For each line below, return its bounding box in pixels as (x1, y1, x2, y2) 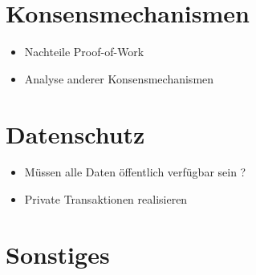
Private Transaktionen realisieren (24, 191, 188, 208)
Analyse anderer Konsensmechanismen (24, 70, 214, 87)
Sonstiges (6, 237, 110, 270)
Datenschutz (6, 117, 145, 150)
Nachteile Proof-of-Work (24, 43, 144, 60)
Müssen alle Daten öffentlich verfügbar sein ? (24, 164, 246, 180)
